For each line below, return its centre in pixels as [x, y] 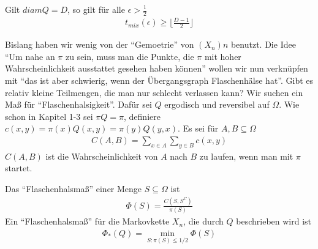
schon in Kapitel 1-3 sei [49, 116]
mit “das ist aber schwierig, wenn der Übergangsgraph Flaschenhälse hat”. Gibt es [159, 80]
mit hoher [223, 56]
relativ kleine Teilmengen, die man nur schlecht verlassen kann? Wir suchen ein [154, 92]
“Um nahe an [30, 56]
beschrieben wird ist [274, 221]
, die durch [203, 221]
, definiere [142, 116]
